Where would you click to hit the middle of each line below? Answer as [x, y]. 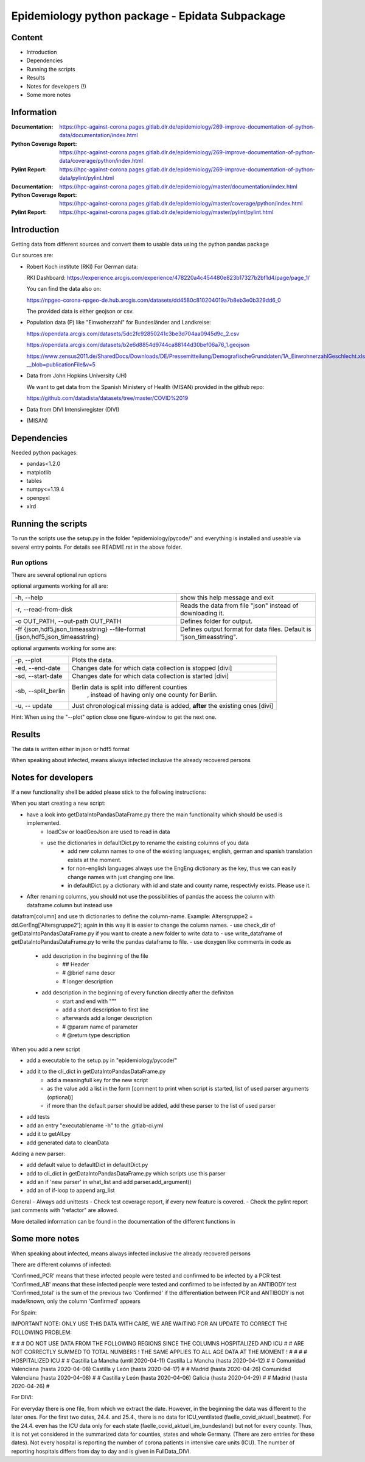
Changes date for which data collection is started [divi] [151, 676]
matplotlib [39, 472]
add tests [38, 1117]
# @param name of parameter [100, 1027]
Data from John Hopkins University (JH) [77, 376]
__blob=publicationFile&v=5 [61, 365]
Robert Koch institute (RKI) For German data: [82, 266]
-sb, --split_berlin [40, 691]
